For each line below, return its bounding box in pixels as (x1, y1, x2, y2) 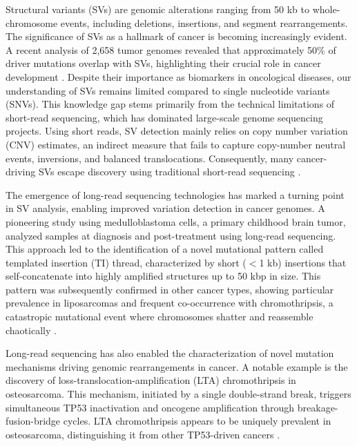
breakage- (297, 400, 338, 414)
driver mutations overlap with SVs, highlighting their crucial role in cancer (6, 56, 321, 70)
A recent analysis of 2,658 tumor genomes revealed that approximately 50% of (6, 42, 336, 57)
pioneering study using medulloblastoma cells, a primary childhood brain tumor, (6, 214, 346, 229)
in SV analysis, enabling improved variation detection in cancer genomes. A (6, 201, 325, 215)
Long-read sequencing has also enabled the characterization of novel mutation (6, 346, 334, 360)
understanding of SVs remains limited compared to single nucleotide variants (6, 83, 330, 97)
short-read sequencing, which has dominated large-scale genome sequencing (6, 110, 323, 124)
